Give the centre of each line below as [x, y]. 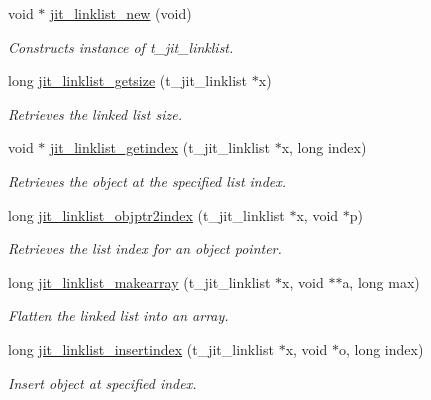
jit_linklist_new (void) [121, 13]
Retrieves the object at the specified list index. [147, 180]
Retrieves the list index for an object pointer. [145, 248]
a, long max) [381, 281]
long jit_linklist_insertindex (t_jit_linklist [141, 348]
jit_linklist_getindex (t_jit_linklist [160, 147]
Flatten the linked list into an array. [118, 315]
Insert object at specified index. [102, 382]
